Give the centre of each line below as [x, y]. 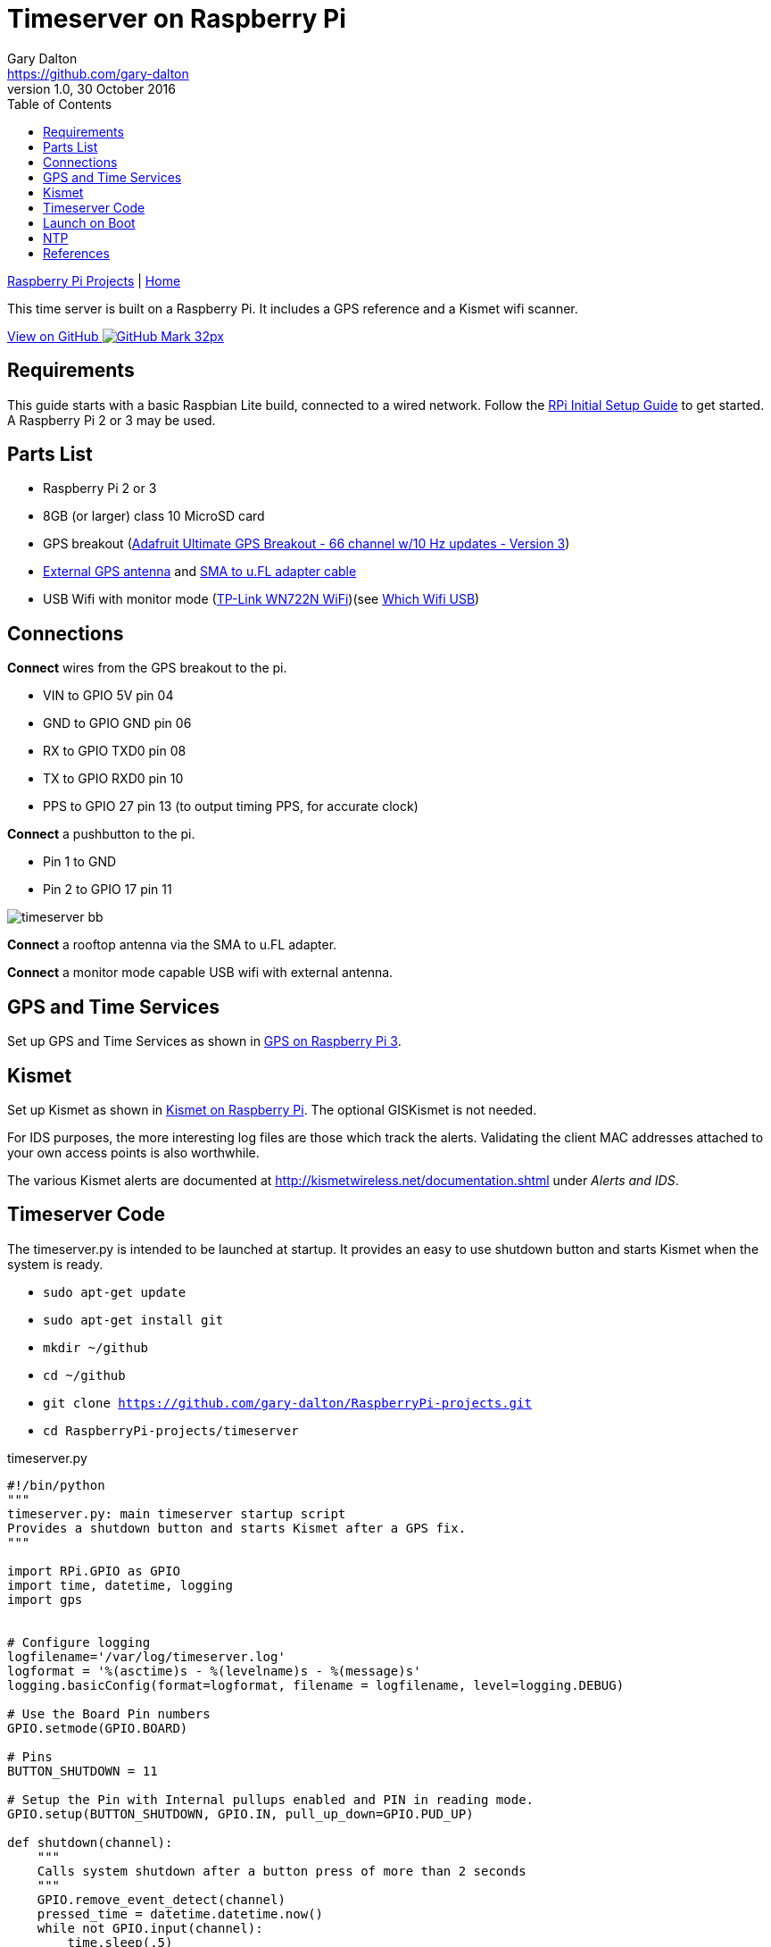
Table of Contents [60, 104]
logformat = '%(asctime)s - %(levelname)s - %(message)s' [214, 1671]
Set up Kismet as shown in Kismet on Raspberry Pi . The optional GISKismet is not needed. [272, 1109]
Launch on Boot [89, 222]
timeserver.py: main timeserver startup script [177, 1513]
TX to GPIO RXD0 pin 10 [113, 779]
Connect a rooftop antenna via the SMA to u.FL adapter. [172, 945]
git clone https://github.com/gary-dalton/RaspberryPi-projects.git [287, 1403]
